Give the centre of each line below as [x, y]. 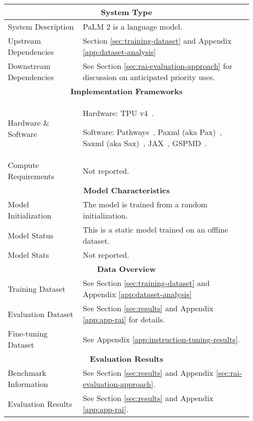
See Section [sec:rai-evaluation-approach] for [158, 66]
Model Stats [28, 255]
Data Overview [126, 269]
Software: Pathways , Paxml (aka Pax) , [152, 132]
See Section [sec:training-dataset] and [146, 283]
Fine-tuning [28, 333]
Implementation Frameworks [126, 91]
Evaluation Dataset [41, 314]
